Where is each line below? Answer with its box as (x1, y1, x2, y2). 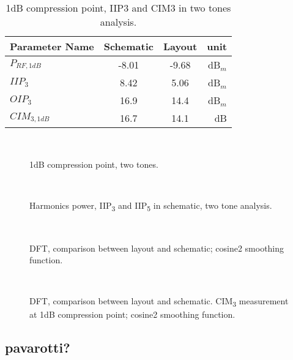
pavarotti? (5, 338, 70, 357)
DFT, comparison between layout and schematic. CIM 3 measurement (29, 294, 289, 309)
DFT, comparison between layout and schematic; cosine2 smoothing (29, 241, 284, 254)
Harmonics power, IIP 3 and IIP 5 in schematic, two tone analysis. (29, 198, 272, 213)
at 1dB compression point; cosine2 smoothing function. (29, 308, 236, 321)
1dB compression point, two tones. (29, 157, 158, 170)
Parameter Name (10, 39, 94, 53)
